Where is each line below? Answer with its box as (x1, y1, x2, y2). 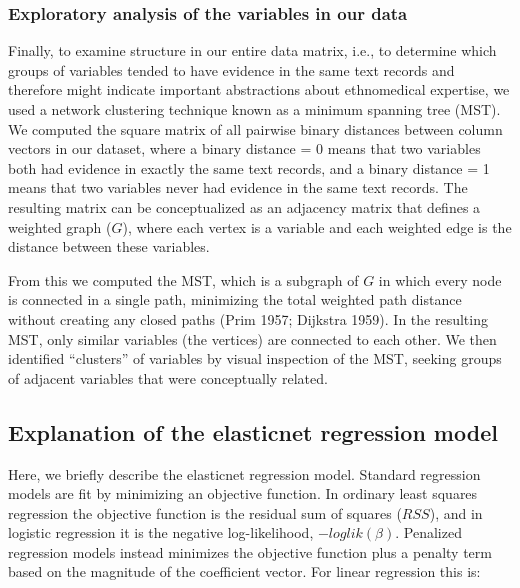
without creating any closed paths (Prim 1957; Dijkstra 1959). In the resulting (8, 308, 488, 329)
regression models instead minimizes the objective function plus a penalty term (8, 541, 492, 562)
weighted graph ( (8, 216, 112, 237)
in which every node (378, 269, 502, 290)
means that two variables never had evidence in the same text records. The (8, 177, 468, 198)
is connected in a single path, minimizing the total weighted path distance (8, 289, 462, 310)
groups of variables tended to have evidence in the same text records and (8, 59, 455, 80)
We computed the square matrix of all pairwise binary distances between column (8, 118, 503, 139)
